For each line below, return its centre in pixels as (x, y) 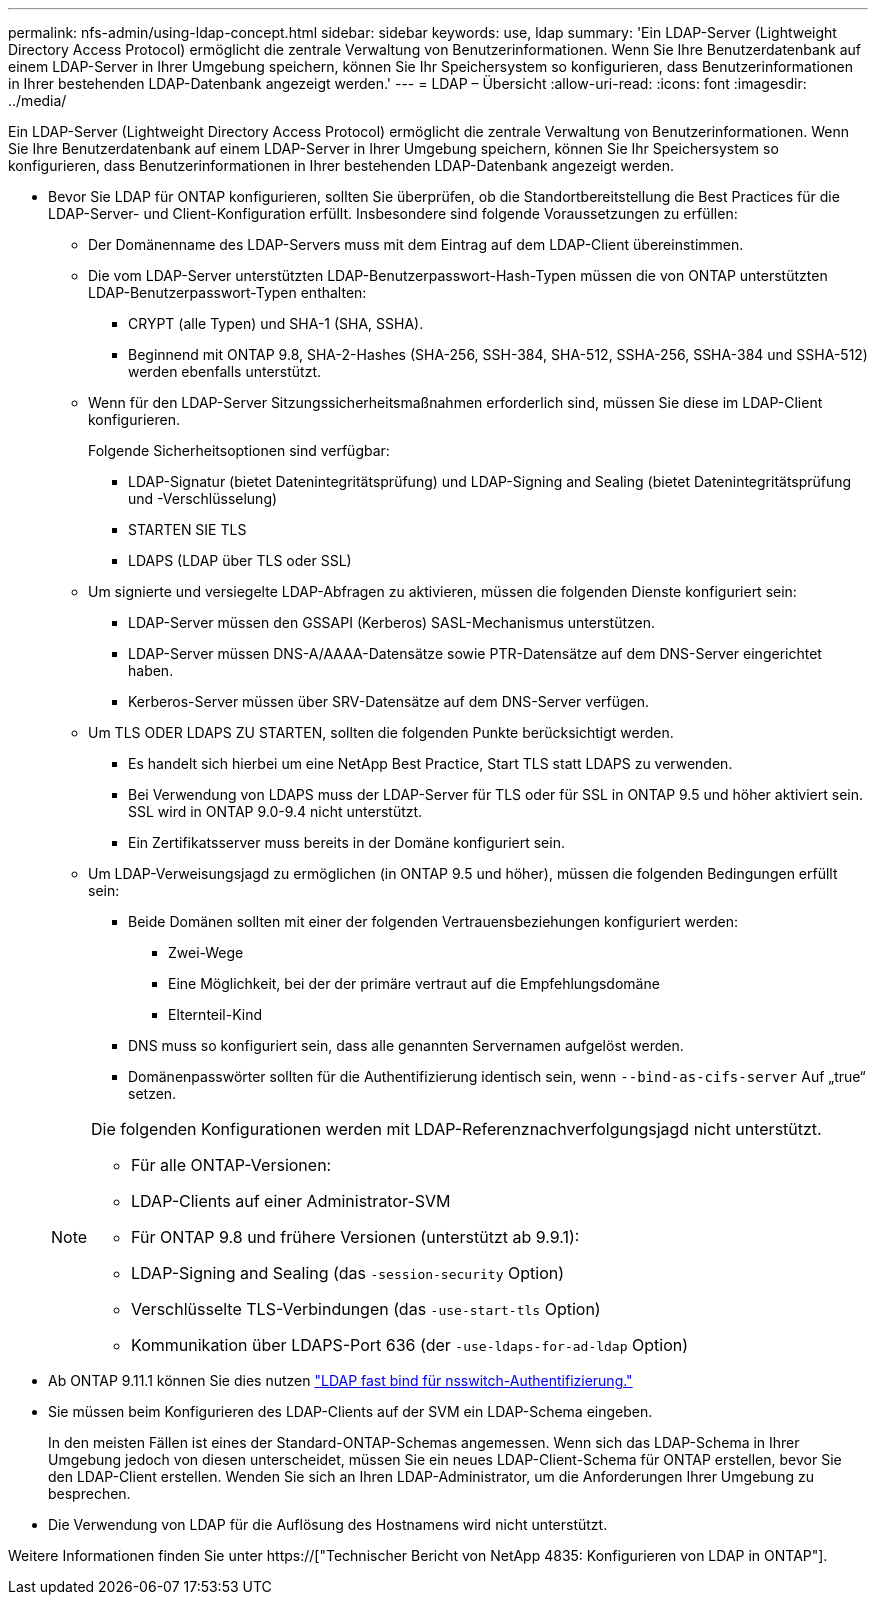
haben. (151, 670)
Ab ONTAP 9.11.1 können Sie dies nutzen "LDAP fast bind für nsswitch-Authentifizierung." (340, 1380)
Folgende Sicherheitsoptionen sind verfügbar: (239, 450)
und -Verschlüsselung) (203, 498)
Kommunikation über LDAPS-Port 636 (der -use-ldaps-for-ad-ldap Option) (410, 1345)
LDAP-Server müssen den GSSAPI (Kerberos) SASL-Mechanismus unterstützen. (392, 622)
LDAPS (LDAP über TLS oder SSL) (240, 560)
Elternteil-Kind (215, 1014)
